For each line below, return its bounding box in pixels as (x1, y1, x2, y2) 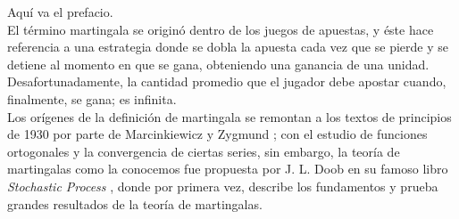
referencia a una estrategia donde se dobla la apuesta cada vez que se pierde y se (7, 37, 448, 56)
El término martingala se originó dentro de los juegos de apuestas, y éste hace (7, 20, 434, 38)
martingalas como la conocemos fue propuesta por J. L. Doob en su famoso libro (7, 159, 448, 178)
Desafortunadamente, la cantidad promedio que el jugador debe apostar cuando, (7, 72, 446, 91)
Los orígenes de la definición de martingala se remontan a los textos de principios (7, 107, 452, 126)
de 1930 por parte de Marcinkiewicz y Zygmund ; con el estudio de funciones (7, 125, 428, 143)
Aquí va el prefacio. (7, 3, 113, 20)
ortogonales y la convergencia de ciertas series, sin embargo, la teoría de (7, 142, 400, 160)
